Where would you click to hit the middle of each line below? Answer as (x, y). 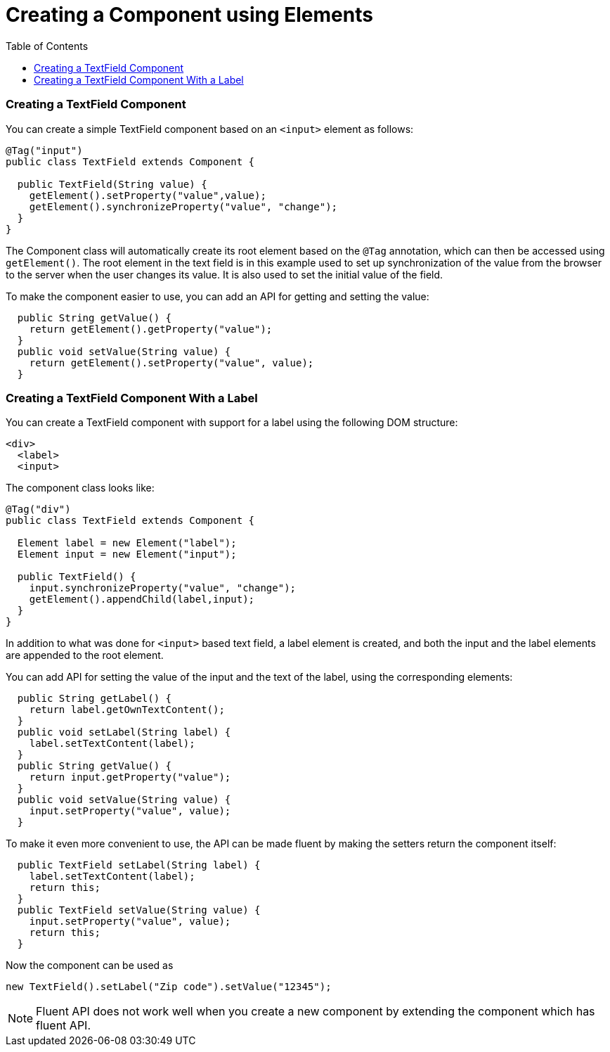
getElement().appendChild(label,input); (142, 599)
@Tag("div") (38, 509)
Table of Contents (47, 46)
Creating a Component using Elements (189, 15)
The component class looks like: (80, 488)
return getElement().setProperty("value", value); (171, 363)
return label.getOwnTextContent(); (127, 710)
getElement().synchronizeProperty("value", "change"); (183, 206)
